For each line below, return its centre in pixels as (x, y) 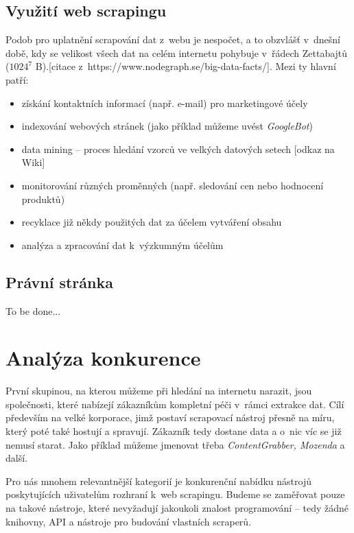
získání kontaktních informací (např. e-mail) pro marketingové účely (165, 103)
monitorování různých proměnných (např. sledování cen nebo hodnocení (173, 185)
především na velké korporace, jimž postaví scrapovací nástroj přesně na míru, (170, 417)
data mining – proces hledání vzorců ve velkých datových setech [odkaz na (178, 149)
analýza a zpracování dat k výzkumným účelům (122, 245)
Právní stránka (59, 282)
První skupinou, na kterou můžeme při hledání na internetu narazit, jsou (159, 391)
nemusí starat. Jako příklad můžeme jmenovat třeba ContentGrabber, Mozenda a (175, 444)
